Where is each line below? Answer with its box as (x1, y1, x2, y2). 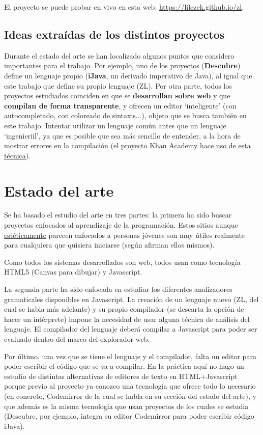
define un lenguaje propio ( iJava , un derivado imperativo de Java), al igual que (4, 70, 252, 80)
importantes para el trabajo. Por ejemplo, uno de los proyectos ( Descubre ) (4, 60, 241, 71)
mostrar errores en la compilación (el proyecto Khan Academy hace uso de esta (4, 140, 251, 151)
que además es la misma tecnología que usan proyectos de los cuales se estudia (4, 400, 249, 411)
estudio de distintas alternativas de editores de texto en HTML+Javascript (4, 370, 238, 381)
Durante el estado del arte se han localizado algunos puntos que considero (4, 50, 235, 61)
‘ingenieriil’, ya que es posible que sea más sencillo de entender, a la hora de (4, 130, 241, 141)
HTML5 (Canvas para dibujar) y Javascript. (4, 266, 142, 277)
